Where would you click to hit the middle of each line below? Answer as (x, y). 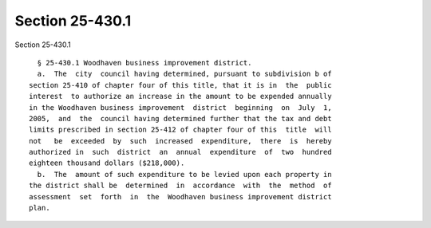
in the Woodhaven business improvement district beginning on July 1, (180, 107)
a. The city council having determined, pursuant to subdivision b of (184, 74)
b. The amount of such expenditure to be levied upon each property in (184, 174)
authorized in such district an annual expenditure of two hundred (180, 152)
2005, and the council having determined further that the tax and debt (180, 118)
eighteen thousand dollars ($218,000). (107, 163)
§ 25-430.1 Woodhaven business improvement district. (144, 63)
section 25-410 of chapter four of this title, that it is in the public (180, 85)
